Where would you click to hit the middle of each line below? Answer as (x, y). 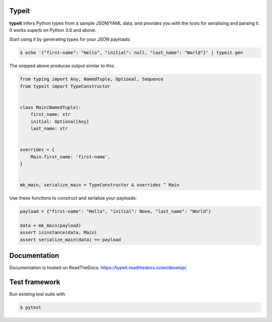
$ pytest (31, 308)
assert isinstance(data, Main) (59, 233)
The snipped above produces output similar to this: (62, 66)
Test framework (35, 282)
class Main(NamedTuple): (51, 107)
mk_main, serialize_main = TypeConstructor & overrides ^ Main (100, 185)
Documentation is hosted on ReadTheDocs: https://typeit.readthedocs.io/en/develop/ (98, 268)
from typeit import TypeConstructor (65, 86)
